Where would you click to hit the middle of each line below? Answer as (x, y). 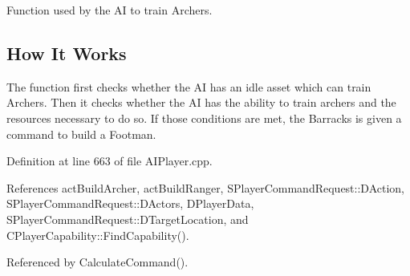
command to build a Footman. (81, 134)
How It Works (67, 53)
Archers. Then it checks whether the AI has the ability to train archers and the (201, 102)
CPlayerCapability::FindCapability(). (98, 235)
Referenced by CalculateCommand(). (97, 262)
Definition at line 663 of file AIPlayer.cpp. (110, 161)
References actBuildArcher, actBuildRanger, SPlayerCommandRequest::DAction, (205, 187)
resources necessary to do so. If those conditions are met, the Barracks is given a (204, 118)
